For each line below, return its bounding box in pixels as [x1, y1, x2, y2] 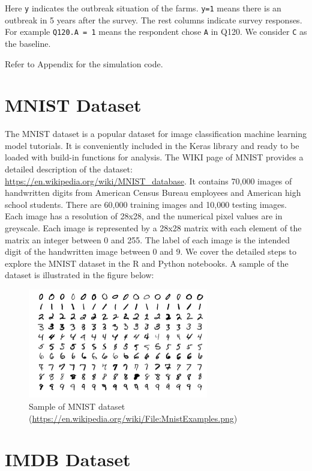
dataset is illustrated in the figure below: [5, 269, 154, 281]
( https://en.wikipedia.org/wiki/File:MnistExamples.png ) [29, 412, 238, 424]
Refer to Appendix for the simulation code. [5, 57, 163, 70]
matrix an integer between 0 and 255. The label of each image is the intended [5, 233, 290, 246]
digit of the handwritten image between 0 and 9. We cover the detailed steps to [5, 245, 296, 258]
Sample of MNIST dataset [29, 400, 125, 412]
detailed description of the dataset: [5, 163, 133, 175]
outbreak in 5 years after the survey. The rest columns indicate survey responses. [5, 13, 302, 26]
